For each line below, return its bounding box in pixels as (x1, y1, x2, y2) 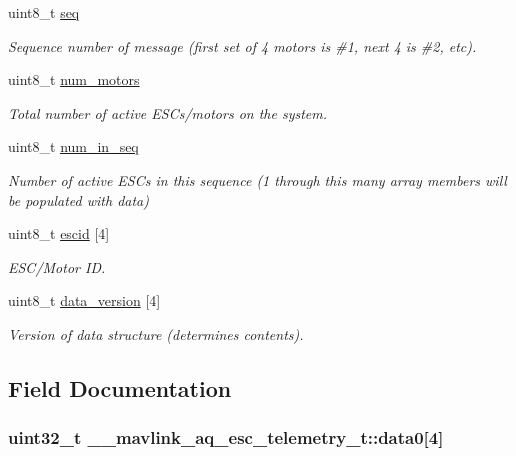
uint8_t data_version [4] (8, 290, 161, 311)
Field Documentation (8, 372, 232, 403)
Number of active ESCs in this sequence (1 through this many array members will (8, 169, 507, 190)
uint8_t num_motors (8, 69, 140, 90)
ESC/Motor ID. (8, 256, 106, 277)
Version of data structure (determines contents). (8, 323, 304, 344)
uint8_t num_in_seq (8, 136, 139, 157)
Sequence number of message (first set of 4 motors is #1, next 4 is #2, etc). (8, 35, 477, 56)
